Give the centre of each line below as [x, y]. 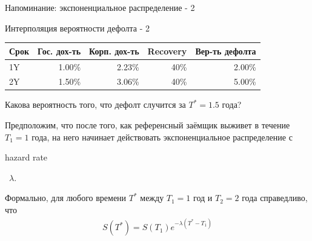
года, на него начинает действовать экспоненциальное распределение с [162, 137]
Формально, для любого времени [66, 198]
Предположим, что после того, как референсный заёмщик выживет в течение [148, 125]
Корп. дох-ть [114, 51]
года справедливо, [275, 198]
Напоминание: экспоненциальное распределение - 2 [100, 7]
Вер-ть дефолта [226, 51]
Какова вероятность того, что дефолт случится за [95, 104]
